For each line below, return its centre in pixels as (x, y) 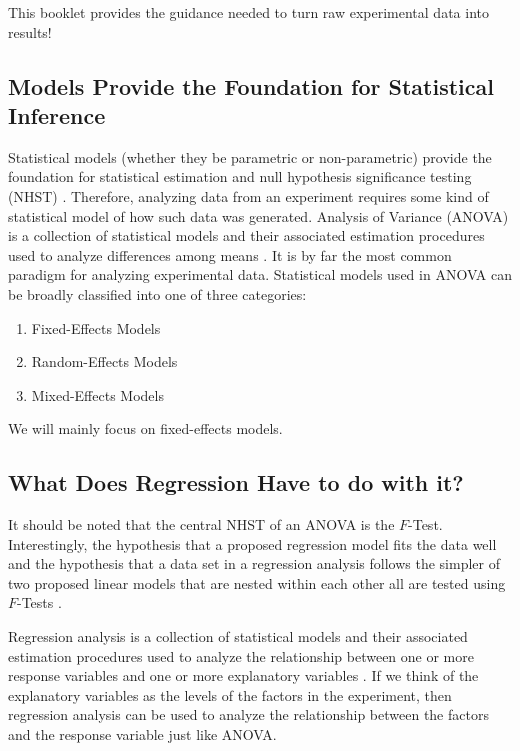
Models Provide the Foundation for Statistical (251, 85)
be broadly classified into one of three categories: (157, 293)
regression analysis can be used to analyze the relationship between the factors (248, 714)
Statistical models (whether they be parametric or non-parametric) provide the (250, 156)
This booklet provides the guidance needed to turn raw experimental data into (248, 12)
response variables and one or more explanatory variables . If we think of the (243, 675)
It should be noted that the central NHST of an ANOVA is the (201, 524)
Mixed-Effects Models (97, 394)
